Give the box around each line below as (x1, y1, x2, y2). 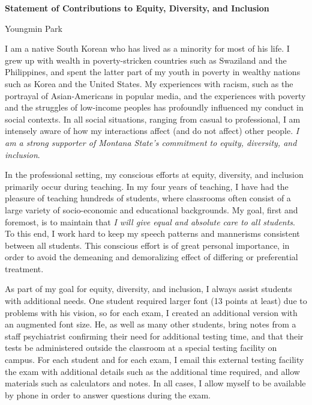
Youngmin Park (5, 22, 62, 34)
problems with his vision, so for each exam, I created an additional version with (5, 306, 298, 318)
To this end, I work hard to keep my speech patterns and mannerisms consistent (5, 227, 300, 240)
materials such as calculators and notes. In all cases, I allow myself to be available (5, 377, 306, 389)
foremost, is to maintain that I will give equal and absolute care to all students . (5, 215, 296, 228)
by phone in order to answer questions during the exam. (5, 388, 211, 401)
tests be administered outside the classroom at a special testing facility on (5, 341, 277, 354)
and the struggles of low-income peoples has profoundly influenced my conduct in (5, 101, 304, 114)
